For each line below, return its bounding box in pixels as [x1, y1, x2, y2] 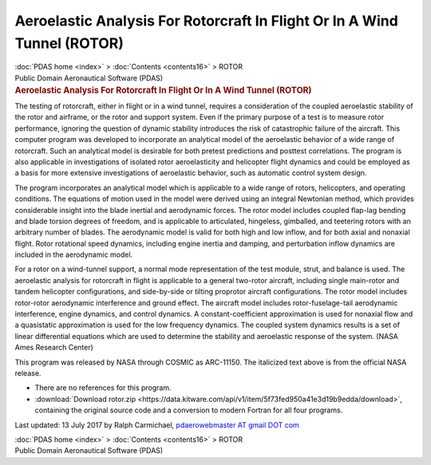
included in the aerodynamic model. [14, 250, 133, 259]
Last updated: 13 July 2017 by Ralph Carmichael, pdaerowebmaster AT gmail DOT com [14, 420, 299, 430]
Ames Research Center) [14, 343, 93, 353]
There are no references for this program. [34, 383, 172, 392]
